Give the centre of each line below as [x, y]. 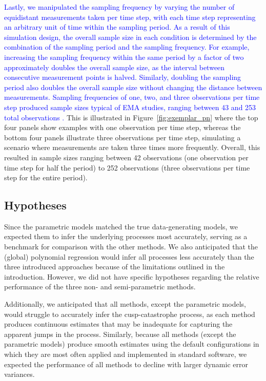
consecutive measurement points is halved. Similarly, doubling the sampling [123, 77]
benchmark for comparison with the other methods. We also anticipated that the [131, 247]
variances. [19, 374]
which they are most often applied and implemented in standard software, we [126, 354]
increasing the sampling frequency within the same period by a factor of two [124, 57]
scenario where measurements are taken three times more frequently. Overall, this [132, 147]
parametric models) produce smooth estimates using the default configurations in [132, 344]
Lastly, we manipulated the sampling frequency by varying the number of [119, 7]
